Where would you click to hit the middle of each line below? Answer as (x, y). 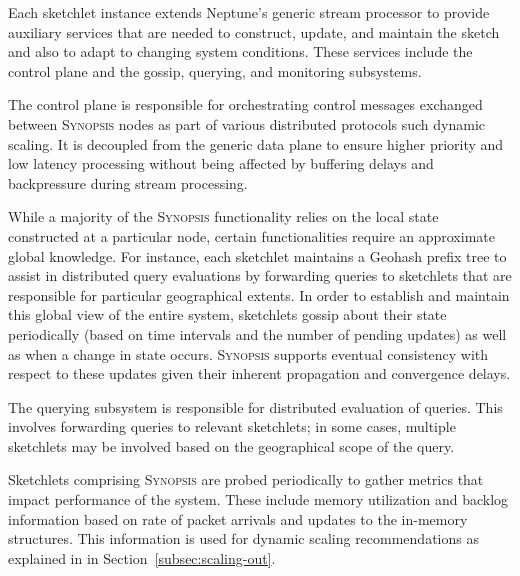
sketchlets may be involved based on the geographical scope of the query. (231, 445)
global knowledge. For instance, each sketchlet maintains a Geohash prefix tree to (257, 255)
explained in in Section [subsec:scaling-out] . (142, 557)
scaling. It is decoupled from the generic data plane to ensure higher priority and (256, 143)
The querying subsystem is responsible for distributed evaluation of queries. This (255, 406)
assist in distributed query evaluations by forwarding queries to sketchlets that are (260, 275)
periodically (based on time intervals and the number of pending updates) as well (257, 333)
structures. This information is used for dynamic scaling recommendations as (243, 538)
